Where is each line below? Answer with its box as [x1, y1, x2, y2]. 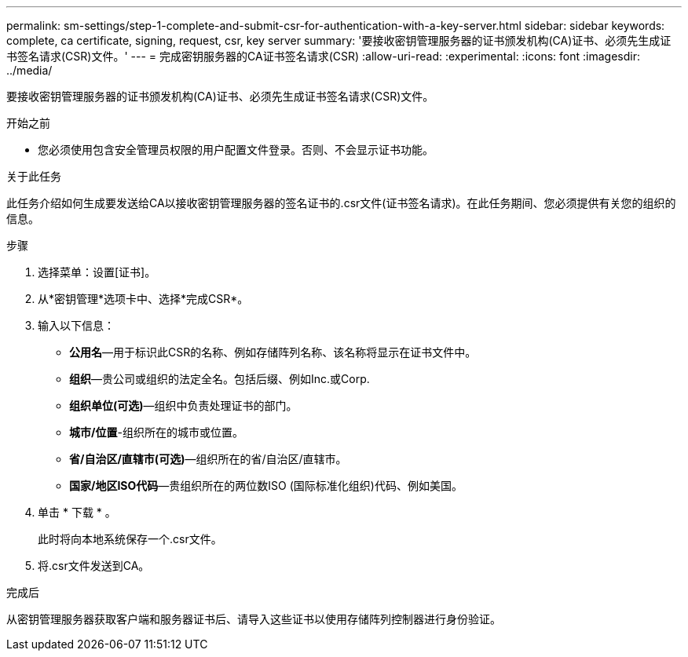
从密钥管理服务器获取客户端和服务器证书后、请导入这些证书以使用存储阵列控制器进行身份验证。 [6, 612, 501, 626]
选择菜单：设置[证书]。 [38, 265, 156, 279]
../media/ [6, 64, 53, 77]
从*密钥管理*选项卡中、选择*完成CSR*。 [38, 292, 249, 305]
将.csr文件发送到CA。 [38, 559, 150, 572]
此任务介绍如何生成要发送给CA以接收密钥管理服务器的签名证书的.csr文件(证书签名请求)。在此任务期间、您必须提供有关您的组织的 [6, 196, 676, 210]
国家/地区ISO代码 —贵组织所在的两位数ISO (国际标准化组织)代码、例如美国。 [69, 479, 463, 492]
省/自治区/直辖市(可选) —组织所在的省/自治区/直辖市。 [69, 452, 347, 465]
